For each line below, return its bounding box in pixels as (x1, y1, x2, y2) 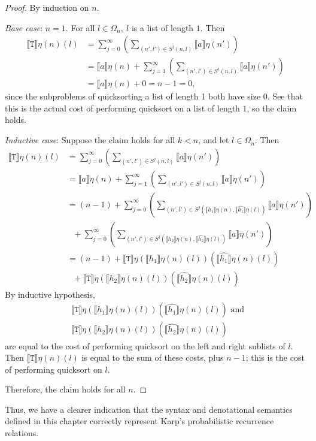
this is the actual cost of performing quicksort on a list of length (5, 101, 240, 114)
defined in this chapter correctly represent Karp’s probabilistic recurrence (5, 415, 274, 427)
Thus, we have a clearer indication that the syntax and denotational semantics (5, 403, 293, 415)
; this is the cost (245, 351, 305, 364)
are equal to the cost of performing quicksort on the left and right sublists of (5, 339, 285, 352)
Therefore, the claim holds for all (5, 383, 126, 395)
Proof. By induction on (5, 1, 89, 13)
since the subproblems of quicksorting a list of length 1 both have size (5, 90, 261, 102)
